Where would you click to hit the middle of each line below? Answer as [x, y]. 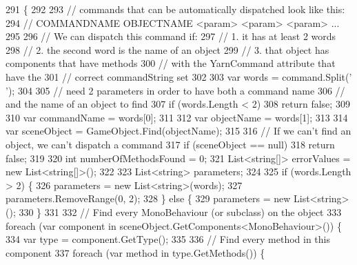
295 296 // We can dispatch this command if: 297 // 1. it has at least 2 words [171, 36]
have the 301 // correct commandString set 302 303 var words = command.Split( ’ [179, 76]
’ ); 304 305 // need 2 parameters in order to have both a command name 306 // [175, 90]
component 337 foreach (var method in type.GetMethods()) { [135, 252]
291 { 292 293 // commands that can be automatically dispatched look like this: [175, 9]
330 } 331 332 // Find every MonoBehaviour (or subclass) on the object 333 [180, 212]
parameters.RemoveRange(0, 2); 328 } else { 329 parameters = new [148, 198]
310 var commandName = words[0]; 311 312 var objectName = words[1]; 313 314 [177, 117]
